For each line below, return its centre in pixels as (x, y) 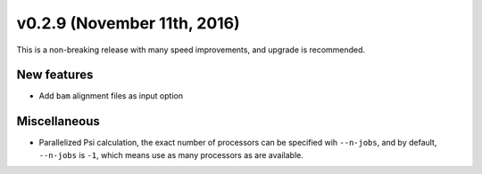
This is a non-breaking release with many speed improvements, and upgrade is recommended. (191, 50)
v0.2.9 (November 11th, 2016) (128, 23)
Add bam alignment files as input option (111, 96)
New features (55, 75)
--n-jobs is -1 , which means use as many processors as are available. (171, 154)
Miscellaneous (58, 121)
